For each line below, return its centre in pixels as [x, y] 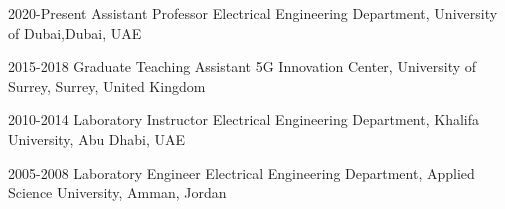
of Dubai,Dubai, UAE [75, 32]
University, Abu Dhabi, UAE [97, 138]
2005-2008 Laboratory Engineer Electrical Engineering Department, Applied [241, 172]
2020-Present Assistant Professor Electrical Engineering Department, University [253, 13]
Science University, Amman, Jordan [117, 192]
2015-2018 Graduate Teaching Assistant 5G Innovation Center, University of [242, 66]
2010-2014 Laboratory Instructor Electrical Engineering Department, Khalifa [243, 119]
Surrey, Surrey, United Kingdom [107, 85]
